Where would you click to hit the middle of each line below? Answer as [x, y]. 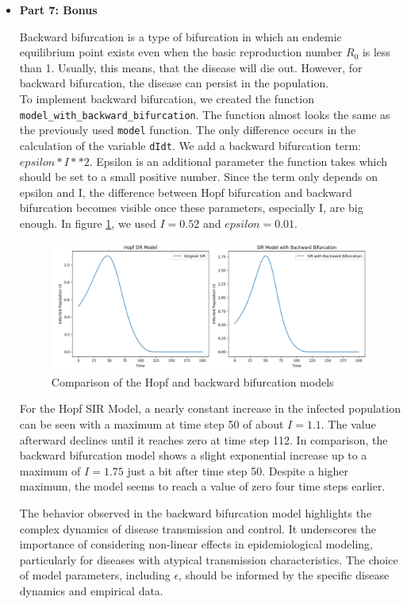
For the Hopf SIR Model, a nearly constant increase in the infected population [210, 408]
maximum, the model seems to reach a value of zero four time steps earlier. [202, 486]
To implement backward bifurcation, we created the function [167, 98]
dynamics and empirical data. [91, 591]
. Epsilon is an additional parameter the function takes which [238, 161]
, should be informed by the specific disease [284, 575]
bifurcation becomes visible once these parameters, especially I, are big [191, 208]
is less [376, 52]
